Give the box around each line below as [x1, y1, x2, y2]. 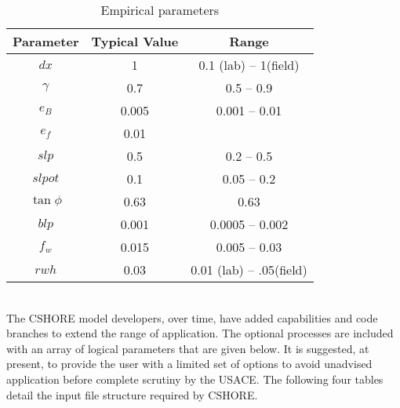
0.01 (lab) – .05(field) [191, 260, 307, 279]
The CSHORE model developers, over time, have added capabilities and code [6, 309, 378, 326]
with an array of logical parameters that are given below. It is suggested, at [6, 340, 369, 356]
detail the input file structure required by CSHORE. [6, 386, 258, 403]
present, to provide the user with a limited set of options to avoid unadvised [6, 355, 373, 372]
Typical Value [91, 32, 179, 50]
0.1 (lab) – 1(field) [198, 56, 300, 74]
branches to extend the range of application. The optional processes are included [6, 325, 394, 341]
